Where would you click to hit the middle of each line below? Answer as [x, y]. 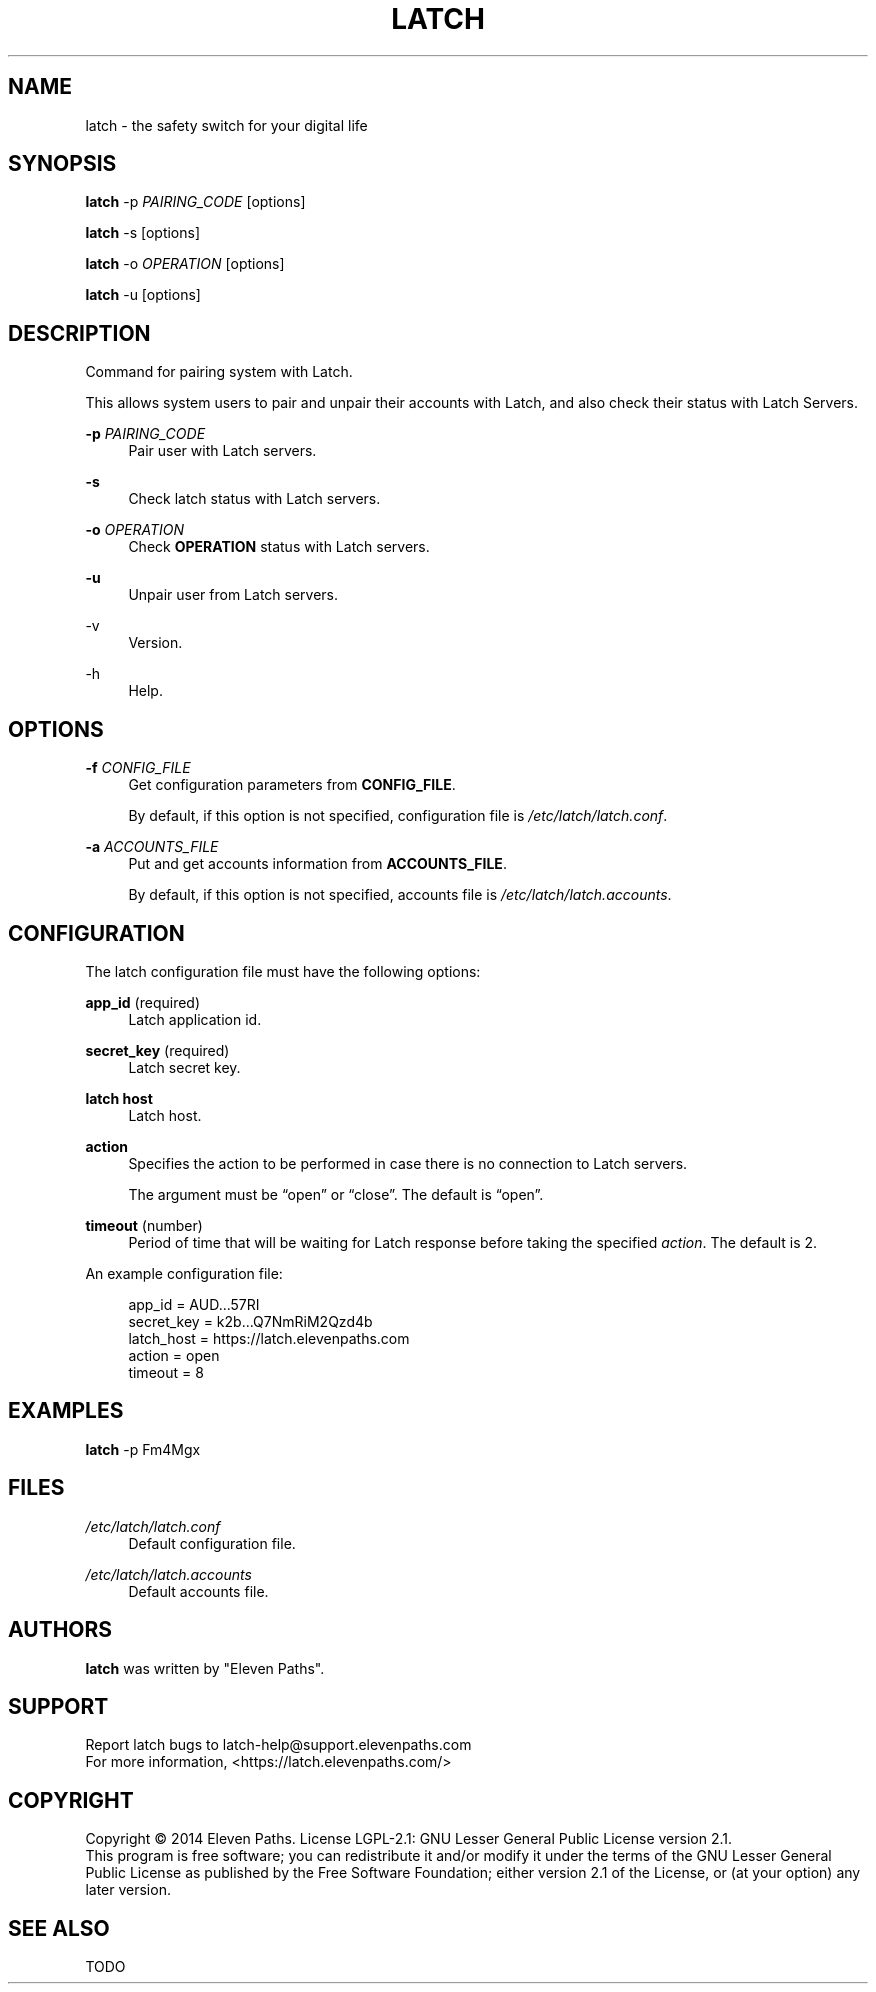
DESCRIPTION [79, 333]
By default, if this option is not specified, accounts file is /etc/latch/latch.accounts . [400, 895]
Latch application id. [195, 1019]
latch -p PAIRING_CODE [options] [195, 202]
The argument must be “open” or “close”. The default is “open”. [336, 1194]
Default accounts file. [198, 1591]
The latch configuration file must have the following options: [283, 971]
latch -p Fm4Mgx [143, 1449]
